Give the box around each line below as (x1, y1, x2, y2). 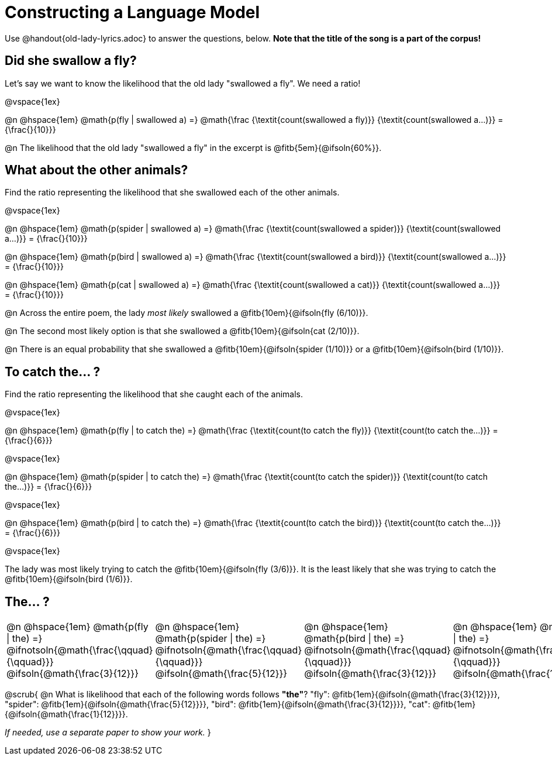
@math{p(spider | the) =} (155, 632, 266, 645)
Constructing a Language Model (5, 2, 260, 22)
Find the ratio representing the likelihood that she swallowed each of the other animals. (5, 187, 340, 198)
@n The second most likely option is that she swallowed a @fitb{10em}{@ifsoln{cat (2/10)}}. (5, 326, 360, 336)
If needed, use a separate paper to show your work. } (5, 727, 211, 738)
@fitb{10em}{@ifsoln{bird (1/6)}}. (5, 574, 133, 584)
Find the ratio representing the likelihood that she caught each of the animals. (5, 389, 303, 400)
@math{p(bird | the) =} (304, 632, 404, 645)
